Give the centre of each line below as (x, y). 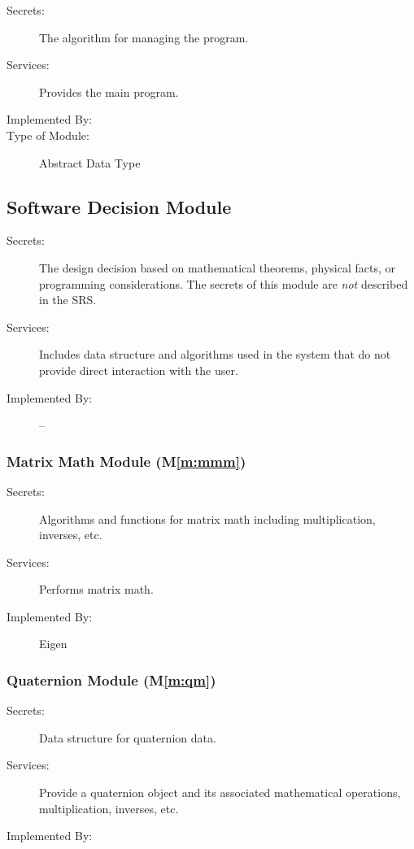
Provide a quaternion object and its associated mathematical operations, (220, 792)
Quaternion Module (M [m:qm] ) (111, 680)
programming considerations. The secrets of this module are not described (224, 283)
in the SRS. (68, 300)
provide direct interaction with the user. (139, 370)
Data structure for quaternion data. (128, 737)
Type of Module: (48, 135)
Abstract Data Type (90, 162)
